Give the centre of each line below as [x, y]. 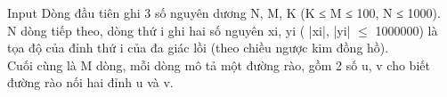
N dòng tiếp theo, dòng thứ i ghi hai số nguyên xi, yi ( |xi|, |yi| [179, 30]
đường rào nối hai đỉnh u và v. [90, 82]
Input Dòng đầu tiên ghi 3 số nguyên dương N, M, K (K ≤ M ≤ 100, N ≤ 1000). [224, 12]
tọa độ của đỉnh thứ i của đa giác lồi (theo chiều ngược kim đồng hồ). [198, 48]
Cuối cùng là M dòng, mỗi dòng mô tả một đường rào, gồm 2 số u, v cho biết [219, 65]
